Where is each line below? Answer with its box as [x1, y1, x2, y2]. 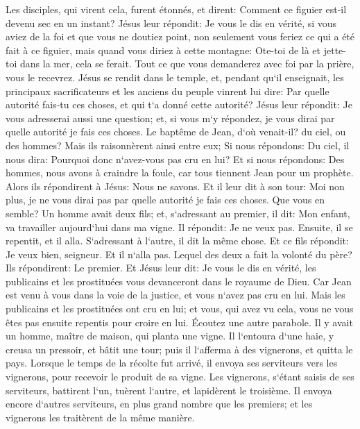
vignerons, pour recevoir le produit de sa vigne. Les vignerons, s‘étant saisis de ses [6, 369, 354, 384]
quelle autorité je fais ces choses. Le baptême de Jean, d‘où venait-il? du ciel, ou [6, 124, 346, 139]
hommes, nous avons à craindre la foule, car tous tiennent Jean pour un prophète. [6, 165, 354, 180]
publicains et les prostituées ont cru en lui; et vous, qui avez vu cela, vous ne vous [6, 301, 354, 316]
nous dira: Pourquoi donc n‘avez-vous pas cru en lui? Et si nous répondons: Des [6, 151, 345, 166]
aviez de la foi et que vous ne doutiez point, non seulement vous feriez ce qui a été [6, 29, 355, 44]
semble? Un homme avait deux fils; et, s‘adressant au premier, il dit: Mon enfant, [6, 205, 350, 220]
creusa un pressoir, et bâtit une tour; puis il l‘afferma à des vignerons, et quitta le [6, 342, 353, 356]
